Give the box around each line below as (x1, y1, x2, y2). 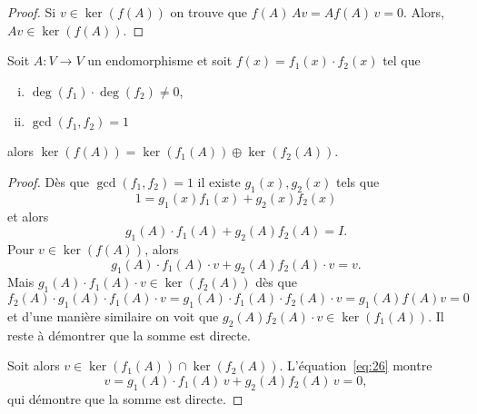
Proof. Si (7, 3, 56, 21)
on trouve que (170, 3, 248, 21)
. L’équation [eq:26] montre (279, 356, 432, 375)
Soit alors (7, 356, 60, 375)
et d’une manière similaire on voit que (7, 306, 219, 325)
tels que (336, 172, 380, 191)
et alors (7, 206, 49, 225)
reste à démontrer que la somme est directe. (7, 325, 251, 344)
